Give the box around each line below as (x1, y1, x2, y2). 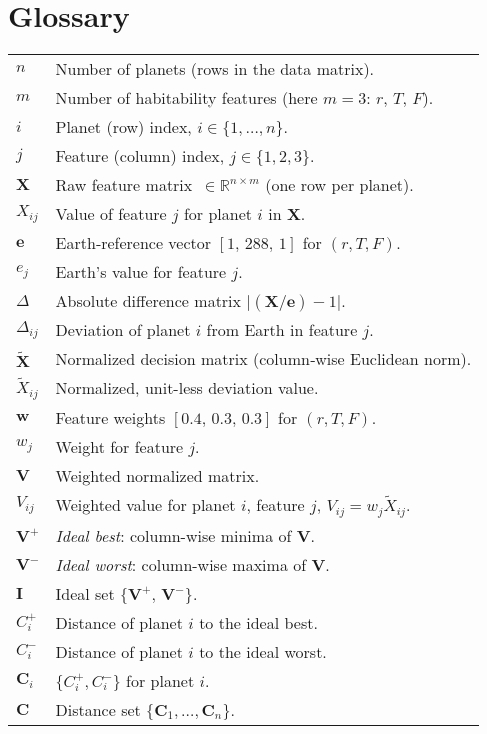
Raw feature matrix (55, 173, 193, 197)
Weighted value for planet (55, 492, 236, 516)
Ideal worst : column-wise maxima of (55, 552, 307, 576)
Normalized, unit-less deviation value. (55, 376, 319, 400)
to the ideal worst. (199, 639, 327, 663)
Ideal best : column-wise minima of (55, 523, 292, 547)
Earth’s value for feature (55, 260, 227, 284)
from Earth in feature (206, 318, 358, 342)
